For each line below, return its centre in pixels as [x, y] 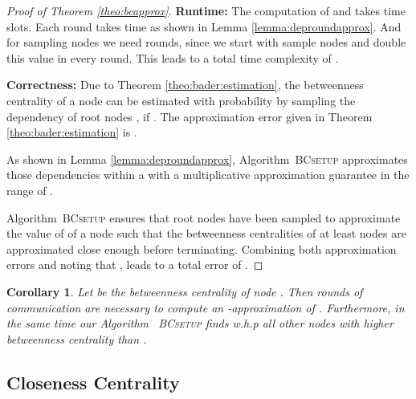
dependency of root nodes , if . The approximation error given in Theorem [190, 116]
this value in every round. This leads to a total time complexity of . [173, 57]
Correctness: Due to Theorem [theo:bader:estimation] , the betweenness [185, 85]
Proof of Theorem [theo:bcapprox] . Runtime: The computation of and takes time [206, 10]
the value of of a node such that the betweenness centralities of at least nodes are [206, 233]
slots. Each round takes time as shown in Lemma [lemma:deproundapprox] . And [204, 26]
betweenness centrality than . [77, 338]
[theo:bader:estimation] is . [72, 132]
